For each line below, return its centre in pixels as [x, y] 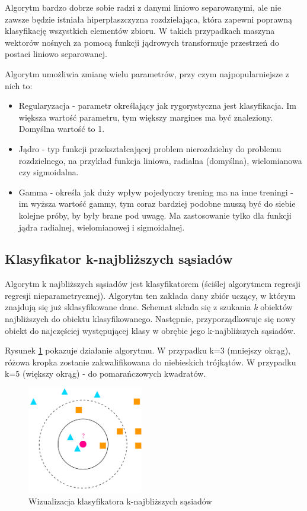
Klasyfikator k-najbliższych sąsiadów [119, 259]
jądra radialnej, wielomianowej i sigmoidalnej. [102, 227]
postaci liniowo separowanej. [56, 54]
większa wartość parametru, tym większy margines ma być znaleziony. [146, 117]
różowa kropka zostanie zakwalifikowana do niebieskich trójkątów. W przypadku [151, 362]
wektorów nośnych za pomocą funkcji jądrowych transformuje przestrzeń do [142, 42]
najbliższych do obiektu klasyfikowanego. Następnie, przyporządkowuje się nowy [150, 319]
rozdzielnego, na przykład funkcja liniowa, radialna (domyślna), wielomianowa [160, 160]
